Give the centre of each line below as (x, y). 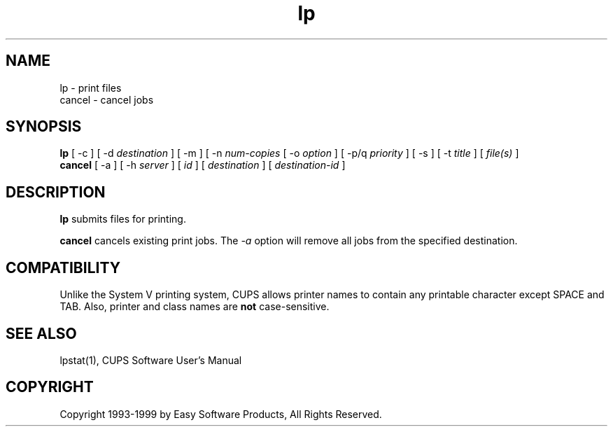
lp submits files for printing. (123, 219)
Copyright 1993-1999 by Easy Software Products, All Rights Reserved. (221, 414)
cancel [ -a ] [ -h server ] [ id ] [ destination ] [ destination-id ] (203, 165)
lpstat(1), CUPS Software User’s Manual (151, 360)
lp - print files (91, 88)
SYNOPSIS (44, 127)
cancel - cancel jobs (107, 99)
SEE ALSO (41, 333)
